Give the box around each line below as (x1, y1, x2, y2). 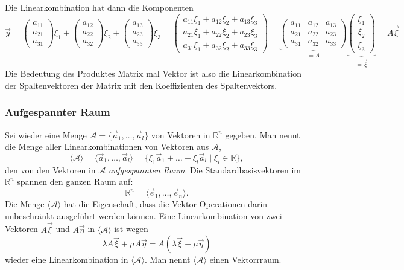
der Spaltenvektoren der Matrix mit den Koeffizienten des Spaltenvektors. (5, 79, 277, 91)
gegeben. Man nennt (225, 128, 300, 141)
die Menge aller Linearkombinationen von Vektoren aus (5, 140, 209, 153)
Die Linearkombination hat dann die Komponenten (5, 1, 194, 13)
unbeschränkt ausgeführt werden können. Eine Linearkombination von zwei (5, 209, 282, 222)
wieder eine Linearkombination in (5, 253, 128, 266)
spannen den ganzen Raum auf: (17, 175, 133, 188)
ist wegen (114, 222, 148, 235)
